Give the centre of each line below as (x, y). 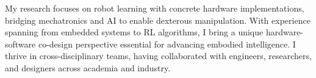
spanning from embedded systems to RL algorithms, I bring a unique (134, 32)
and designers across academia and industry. (88, 67)
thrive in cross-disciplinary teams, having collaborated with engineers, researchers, (158, 56)
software (20, 44)
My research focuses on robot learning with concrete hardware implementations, (155, 8)
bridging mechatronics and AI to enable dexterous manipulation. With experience (158, 20)
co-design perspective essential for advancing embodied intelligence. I (167, 44)
